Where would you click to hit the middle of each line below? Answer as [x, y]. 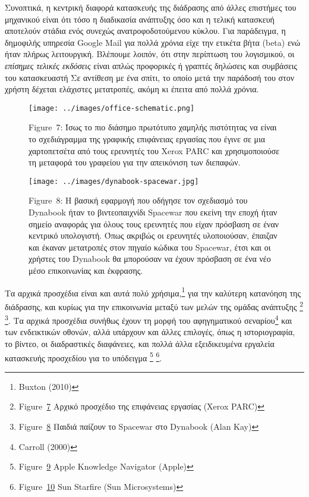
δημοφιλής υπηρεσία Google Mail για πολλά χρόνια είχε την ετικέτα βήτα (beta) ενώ [153, 42]
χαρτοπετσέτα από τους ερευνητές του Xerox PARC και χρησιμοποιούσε [154, 150]
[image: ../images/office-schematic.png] [112, 108]
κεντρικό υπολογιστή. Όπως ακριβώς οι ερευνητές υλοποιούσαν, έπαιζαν [153, 235]
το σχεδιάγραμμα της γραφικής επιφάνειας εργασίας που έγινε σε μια [147, 139]
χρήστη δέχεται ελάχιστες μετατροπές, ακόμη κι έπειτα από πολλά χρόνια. [132, 89]
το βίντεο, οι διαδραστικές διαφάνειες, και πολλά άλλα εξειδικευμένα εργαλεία [140, 343]
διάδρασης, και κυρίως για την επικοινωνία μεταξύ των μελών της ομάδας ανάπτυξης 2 [154, 305]
